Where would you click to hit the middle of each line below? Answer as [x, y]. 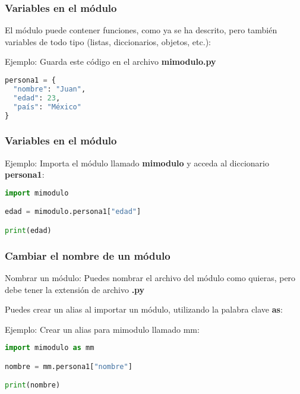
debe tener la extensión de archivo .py [75, 289]
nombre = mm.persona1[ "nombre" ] [69, 366]
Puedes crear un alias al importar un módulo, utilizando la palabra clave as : [144, 309]
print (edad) [28, 230]
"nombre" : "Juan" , [50, 89]
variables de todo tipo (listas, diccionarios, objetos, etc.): [108, 41]
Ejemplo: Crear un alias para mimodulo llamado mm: [102, 329]
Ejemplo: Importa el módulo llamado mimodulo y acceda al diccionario [137, 163]
